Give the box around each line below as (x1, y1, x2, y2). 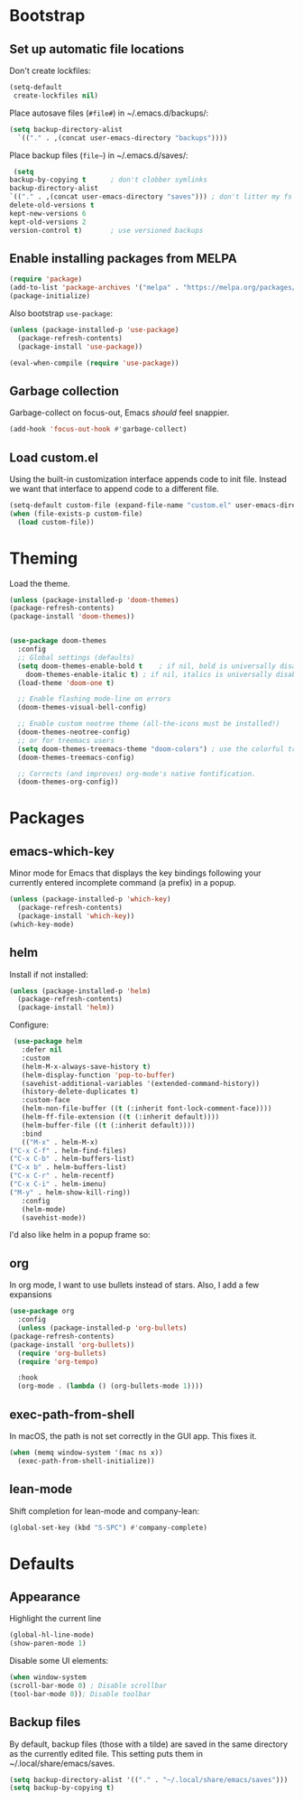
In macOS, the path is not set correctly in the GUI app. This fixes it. (9, 1430, 257, 1441)
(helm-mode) (21, 1204, 67, 1214)
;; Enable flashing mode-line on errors (17, 694, 171, 704)
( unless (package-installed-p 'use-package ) (9, 325, 179, 334)
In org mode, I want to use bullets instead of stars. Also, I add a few (9, 1279, 260, 1291)
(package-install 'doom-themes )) (9, 612, 135, 621)
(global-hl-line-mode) (9, 1630, 95, 1639)
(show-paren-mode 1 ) (9, 1639, 87, 1648)
